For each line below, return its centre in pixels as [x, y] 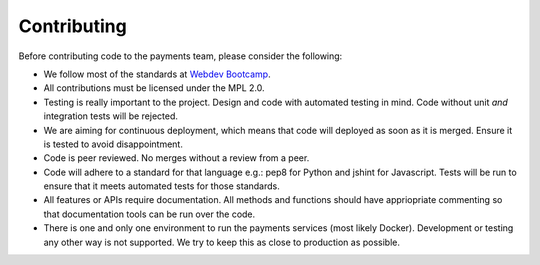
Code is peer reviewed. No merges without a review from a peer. [176, 158]
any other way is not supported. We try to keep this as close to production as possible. [221, 242]
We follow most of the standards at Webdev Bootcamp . [157, 74]
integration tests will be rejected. [111, 116]
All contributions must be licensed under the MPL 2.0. [154, 88]
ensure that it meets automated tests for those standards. [161, 186]
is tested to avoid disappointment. [113, 144]
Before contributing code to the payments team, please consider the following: [180, 56]
